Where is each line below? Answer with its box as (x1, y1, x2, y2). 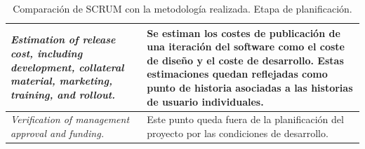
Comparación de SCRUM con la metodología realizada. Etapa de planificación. (13, 1, 352, 15)
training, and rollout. (11, 87, 116, 101)
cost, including (11, 45, 83, 60)
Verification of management (11, 112, 130, 127)
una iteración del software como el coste (147, 39, 345, 54)
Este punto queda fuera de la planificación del (147, 112, 344, 127)
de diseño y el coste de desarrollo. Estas (147, 52, 344, 67)
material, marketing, (11, 73, 112, 88)
